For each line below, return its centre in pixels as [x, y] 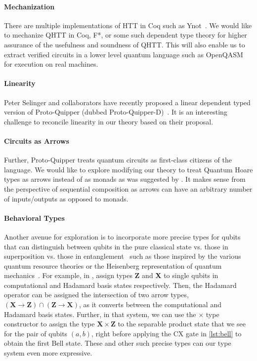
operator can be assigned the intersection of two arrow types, [96, 295]
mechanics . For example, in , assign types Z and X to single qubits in [111, 275]
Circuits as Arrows [37, 140]
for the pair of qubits [36, 333]
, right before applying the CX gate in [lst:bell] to [166, 333]
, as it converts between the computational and [150, 304]
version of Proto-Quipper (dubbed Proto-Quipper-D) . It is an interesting [116, 112]
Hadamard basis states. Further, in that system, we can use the [100, 314]
